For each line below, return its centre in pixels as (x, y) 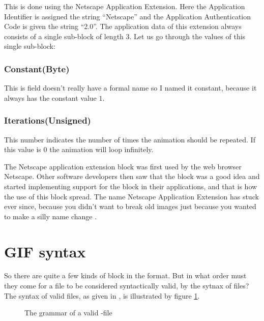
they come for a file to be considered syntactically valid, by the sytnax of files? (127, 286)
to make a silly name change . (51, 216)
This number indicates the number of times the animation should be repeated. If (130, 139)
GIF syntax (45, 251)
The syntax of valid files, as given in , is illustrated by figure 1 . (102, 295)
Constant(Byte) (37, 68)
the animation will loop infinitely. (101, 149)
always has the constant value (50, 97)
